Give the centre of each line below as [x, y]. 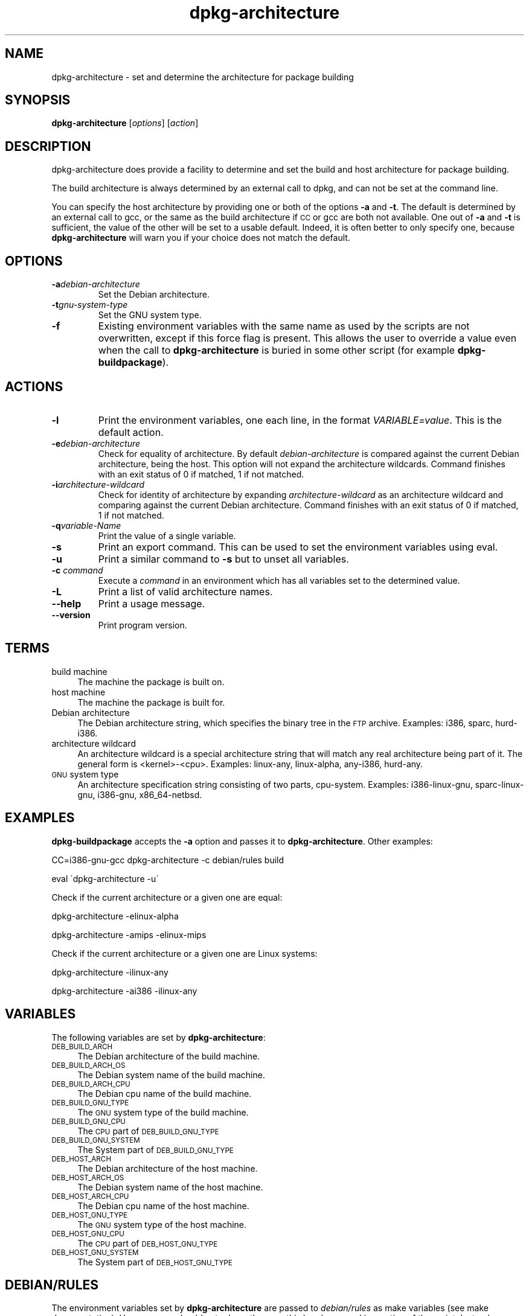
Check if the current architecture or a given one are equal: [167, 897]
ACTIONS [34, 386]
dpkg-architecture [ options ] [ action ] [125, 123]
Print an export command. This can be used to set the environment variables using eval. [298, 547]
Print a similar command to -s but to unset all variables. [223, 559]
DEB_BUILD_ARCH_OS [88, 1065]
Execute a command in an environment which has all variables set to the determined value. [279, 580]
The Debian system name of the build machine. [171, 1075]
